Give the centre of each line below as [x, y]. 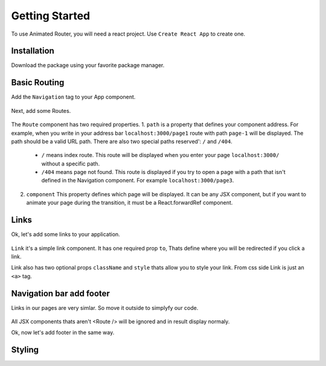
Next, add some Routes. [41, 111]
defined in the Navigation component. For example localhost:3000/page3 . [138, 181]
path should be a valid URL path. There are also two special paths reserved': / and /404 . [122, 141]
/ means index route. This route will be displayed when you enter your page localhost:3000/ [160, 155]
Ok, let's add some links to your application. [66, 234]
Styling [25, 350]
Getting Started [51, 16]
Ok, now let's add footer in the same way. [63, 333]
